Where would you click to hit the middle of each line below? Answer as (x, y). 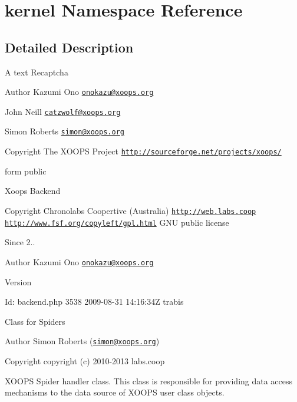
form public (26, 171)
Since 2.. (20, 242)
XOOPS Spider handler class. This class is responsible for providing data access (149, 380)
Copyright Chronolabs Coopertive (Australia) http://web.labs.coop (131, 210)
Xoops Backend (33, 191)
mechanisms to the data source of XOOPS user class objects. (115, 392)
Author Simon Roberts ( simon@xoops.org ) (82, 341)
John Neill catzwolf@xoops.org (63, 111)
